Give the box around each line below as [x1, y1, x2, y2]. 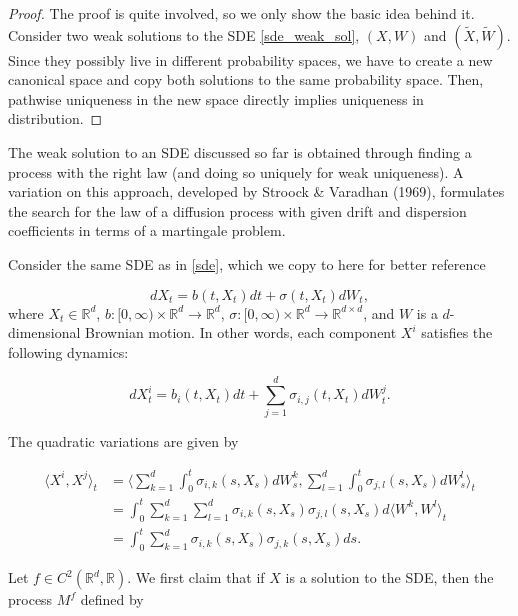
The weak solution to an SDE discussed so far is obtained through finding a [8, 141, 472, 162]
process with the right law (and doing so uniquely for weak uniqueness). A [8, 161, 464, 182]
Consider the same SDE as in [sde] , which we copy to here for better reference [8, 253, 486, 274]
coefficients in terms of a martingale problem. [8, 220, 286, 241]
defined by [80, 589, 144, 610]
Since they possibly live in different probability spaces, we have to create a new [8, 49, 493, 70]
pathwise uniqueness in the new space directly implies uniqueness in [8, 88, 424, 109]
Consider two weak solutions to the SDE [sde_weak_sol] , [8, 24, 360, 45]
